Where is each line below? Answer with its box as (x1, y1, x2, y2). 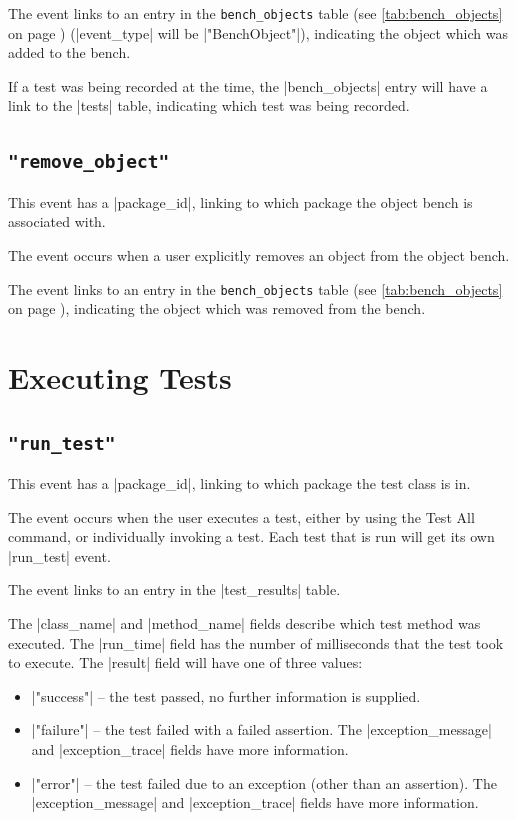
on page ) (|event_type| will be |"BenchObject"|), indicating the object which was (8, 22, 508, 43)
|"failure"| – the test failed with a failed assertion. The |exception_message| (31, 719, 492, 740)
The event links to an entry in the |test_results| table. (8, 579, 341, 600)
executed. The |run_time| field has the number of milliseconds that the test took (8, 632, 504, 653)
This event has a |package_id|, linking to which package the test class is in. (8, 473, 471, 493)
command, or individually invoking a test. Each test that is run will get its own (8, 526, 495, 547)
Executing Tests (8, 357, 232, 398)
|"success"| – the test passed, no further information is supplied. (31, 685, 421, 706)
